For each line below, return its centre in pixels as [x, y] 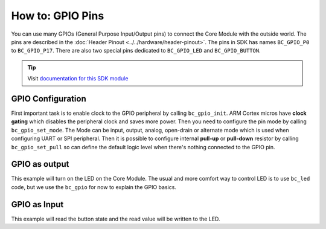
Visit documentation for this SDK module [78, 79]
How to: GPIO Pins [58, 16]
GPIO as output [40, 164]
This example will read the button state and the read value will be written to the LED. [116, 219]
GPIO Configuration [49, 99]
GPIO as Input [37, 205]
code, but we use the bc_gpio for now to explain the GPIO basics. [94, 187]
